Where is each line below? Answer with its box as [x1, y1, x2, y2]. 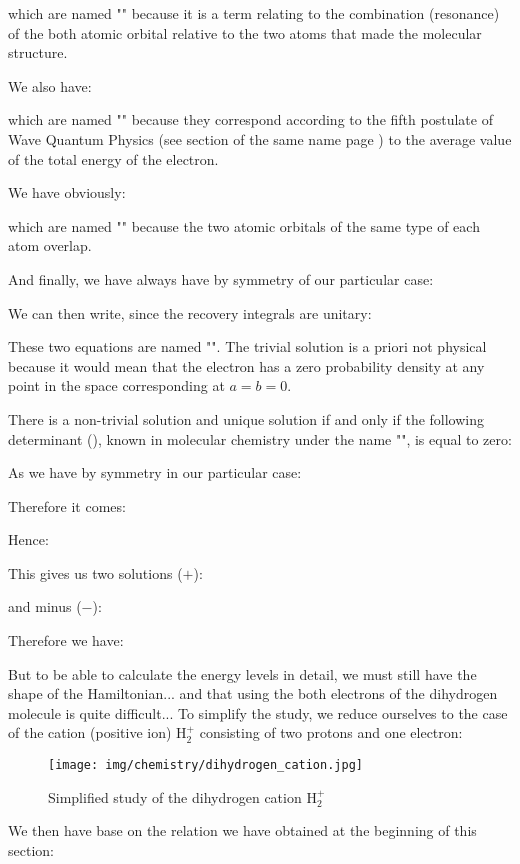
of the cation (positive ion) [8, 722, 172, 743]
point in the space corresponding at [8, 375, 225, 396]
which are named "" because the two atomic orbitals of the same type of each [8, 215, 480, 236]
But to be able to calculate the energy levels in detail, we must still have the [8, 663, 477, 684]
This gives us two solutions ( [8, 562, 183, 583]
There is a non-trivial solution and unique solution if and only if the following [8, 408, 484, 429]
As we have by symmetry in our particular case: [8, 462, 302, 483]
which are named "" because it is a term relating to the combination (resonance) [8, 3, 500, 23]
